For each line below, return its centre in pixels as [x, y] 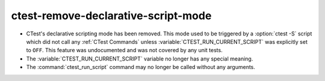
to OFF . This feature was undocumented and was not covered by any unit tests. [124, 50]
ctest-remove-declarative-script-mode [111, 16]
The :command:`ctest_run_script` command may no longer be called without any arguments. [141, 67]
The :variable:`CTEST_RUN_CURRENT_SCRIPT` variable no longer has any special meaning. [140, 58]
